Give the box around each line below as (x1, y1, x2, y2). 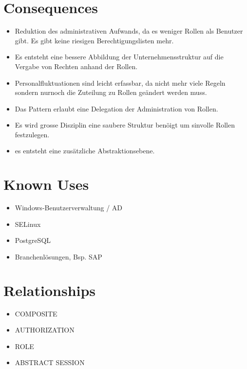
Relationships (3, 280, 96, 300)
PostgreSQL (15, 235, 51, 245)
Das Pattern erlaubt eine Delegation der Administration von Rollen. (15, 103, 218, 113)
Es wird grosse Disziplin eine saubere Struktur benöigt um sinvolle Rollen (15, 120, 235, 130)
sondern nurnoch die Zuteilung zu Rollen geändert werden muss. (15, 87, 207, 97)
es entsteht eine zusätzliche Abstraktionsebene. (15, 146, 155, 156)
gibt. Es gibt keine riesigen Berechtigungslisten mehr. (15, 35, 174, 45)
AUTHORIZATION (15, 325, 75, 335)
